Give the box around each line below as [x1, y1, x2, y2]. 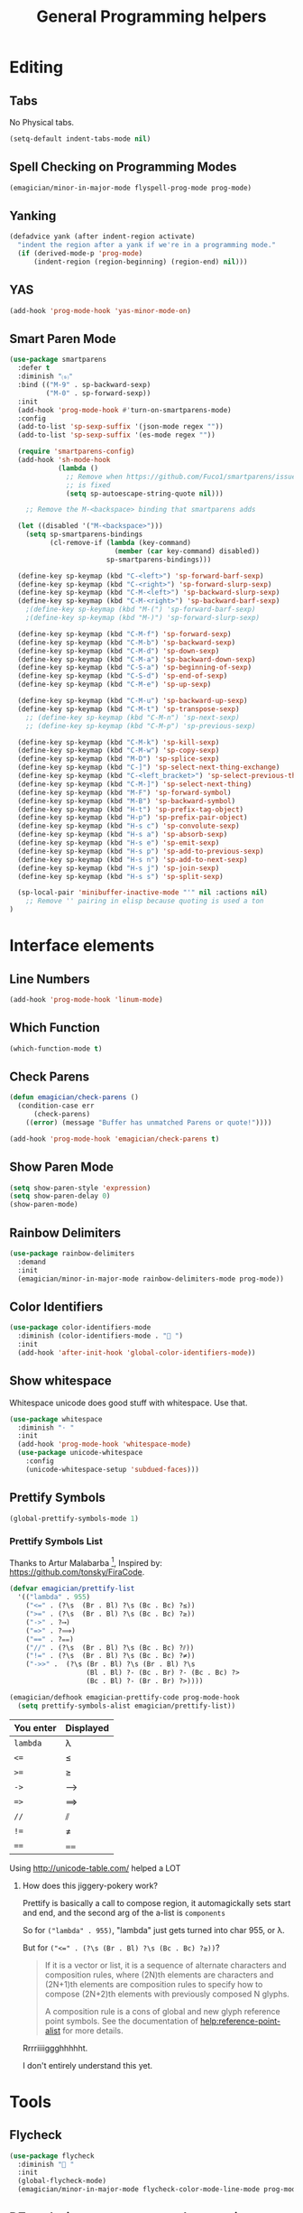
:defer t [17, 364, 50, 373]
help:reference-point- [199, 2015, 281, 2026]
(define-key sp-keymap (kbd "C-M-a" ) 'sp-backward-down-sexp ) [17, 654, 256, 664]
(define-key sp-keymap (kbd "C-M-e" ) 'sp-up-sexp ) [17, 680, 212, 690]
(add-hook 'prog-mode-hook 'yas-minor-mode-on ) [9, 306, 192, 315]
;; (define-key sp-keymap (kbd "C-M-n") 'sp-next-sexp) [25, 713, 241, 722]
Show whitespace [9, 1374, 113, 1389]
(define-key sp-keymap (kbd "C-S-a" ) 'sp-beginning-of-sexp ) [17, 663, 252, 672]
